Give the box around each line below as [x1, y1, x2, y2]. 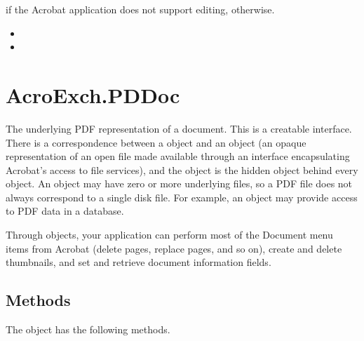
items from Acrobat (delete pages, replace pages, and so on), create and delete [6, 241, 342, 255]
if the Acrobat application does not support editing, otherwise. [6, 2, 275, 16]
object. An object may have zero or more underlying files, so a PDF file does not [6, 176, 353, 191]
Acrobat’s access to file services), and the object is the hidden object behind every [6, 162, 358, 177]
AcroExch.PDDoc [6, 80, 180, 109]
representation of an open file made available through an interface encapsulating [6, 149, 350, 163]
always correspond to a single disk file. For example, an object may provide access [6, 189, 358, 204]
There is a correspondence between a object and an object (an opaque [6, 135, 306, 149]
